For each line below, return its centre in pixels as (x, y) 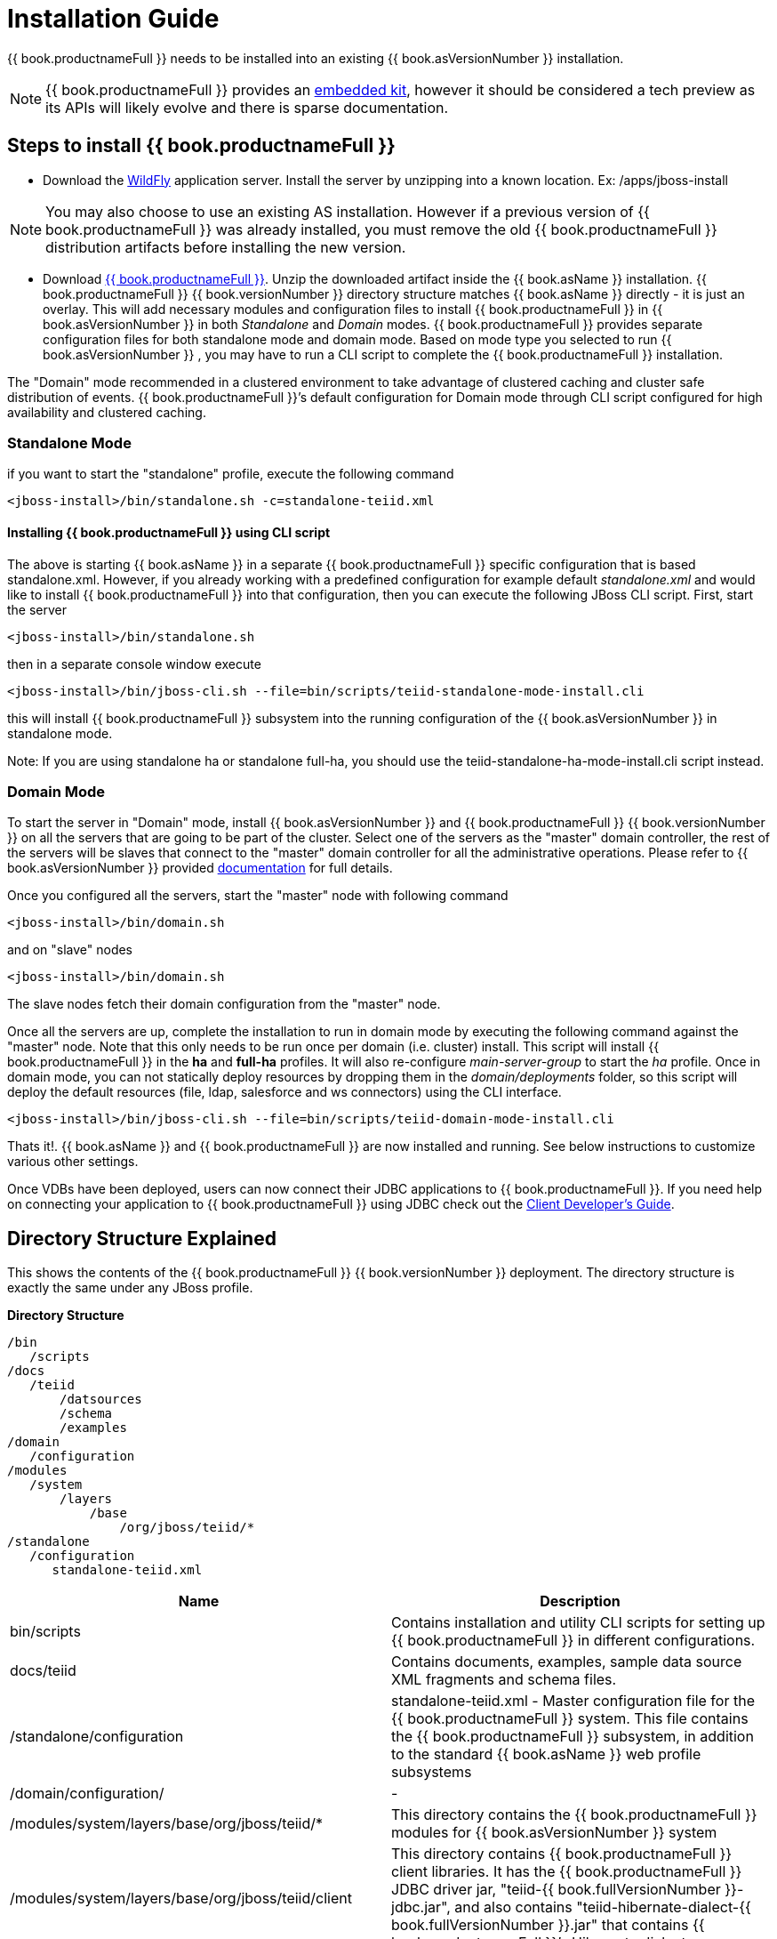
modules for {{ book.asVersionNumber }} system (554, 1833)
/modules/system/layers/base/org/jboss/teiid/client (181, 1899)
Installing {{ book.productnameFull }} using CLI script (169, 532)
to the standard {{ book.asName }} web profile (546, 1754)
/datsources (101, 1400)
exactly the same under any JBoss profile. (130, 1288)
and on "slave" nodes (70, 950)
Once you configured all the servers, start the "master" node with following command (258, 896)
